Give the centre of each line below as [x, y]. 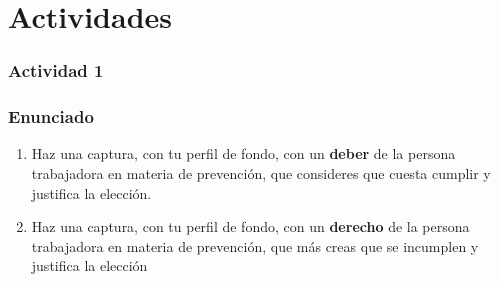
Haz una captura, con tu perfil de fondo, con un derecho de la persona [250, 226]
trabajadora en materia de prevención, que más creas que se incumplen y [255, 245]
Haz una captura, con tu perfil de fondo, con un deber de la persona [243, 153]
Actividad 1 [56, 70]
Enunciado [51, 116]
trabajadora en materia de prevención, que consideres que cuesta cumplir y [261, 173]
